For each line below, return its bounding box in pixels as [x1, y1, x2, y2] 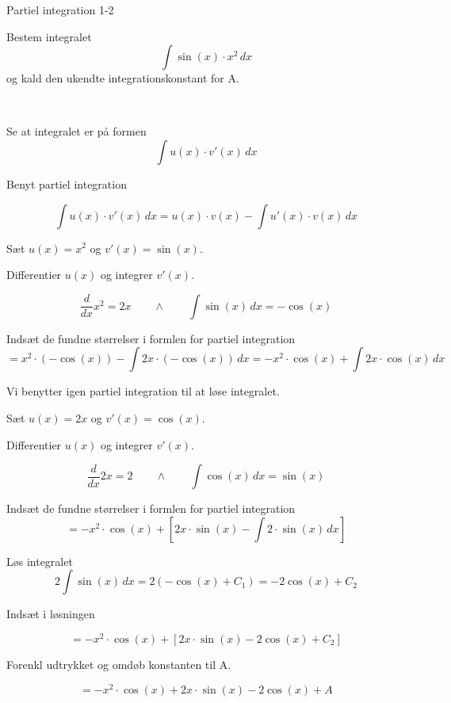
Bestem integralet [6, 28, 92, 44]
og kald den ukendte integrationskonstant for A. [6, 70, 239, 86]
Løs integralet [6, 552, 73, 569]
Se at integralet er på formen [6, 123, 147, 139]
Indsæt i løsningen [6, 606, 95, 622]
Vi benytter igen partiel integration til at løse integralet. [6, 383, 280, 399]
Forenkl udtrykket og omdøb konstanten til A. [6, 655, 231, 672]
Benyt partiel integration [6, 175, 127, 192]
